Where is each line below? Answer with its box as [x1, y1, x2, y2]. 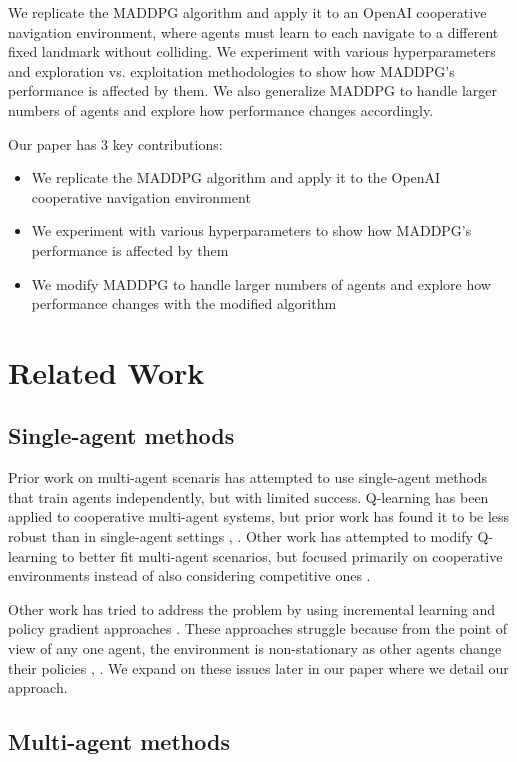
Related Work [8, 351, 205, 392]
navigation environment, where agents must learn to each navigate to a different [8, 21, 499, 42]
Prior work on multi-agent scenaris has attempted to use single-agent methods [8, 467, 488, 488]
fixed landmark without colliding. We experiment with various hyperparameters [8, 41, 496, 62]
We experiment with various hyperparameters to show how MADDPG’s [31, 220, 472, 241]
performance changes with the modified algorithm [31, 293, 337, 314]
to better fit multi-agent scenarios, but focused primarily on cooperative [61, 545, 503, 566]
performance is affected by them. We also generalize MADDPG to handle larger [8, 80, 498, 101]
